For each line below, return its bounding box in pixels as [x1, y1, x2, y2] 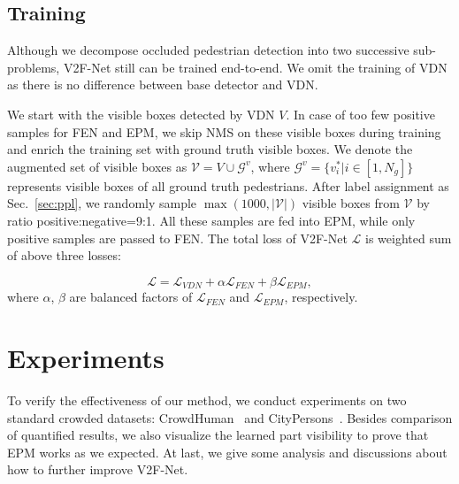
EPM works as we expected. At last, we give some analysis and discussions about [7, 442, 448, 461]
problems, [7, 58, 60, 76]
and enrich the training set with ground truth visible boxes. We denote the [7, 140, 413, 158]
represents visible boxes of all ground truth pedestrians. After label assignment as [7, 176, 449, 195]
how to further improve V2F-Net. [7, 460, 188, 479]
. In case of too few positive [286, 104, 435, 123]
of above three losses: [7, 246, 121, 265]
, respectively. [284, 288, 358, 306]
